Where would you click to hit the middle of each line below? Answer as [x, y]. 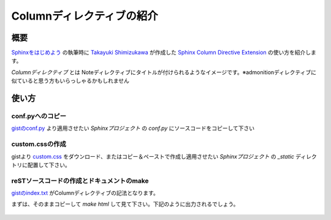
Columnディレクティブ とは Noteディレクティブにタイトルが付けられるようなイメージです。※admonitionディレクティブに [164, 72]
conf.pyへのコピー [39, 116]
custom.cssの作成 [39, 144]
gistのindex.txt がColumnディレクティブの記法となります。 [85, 193]
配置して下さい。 [49, 165]
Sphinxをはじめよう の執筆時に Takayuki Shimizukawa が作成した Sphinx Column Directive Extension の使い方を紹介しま [164, 53]
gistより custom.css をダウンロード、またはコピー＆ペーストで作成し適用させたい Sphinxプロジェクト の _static [153, 156]
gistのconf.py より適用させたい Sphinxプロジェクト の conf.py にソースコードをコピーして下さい [133, 128]
